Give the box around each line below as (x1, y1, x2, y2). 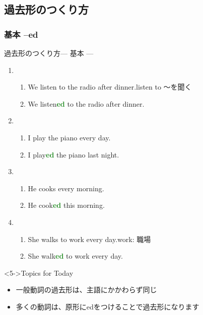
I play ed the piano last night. (28, 149, 119, 160)
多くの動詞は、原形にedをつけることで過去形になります (16, 301, 199, 311)
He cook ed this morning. (28, 200, 105, 210)
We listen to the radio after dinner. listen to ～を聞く (28, 82, 192, 92)
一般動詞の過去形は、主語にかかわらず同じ (16, 284, 157, 295)
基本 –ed (4, 28, 38, 40)
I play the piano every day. (28, 132, 111, 142)
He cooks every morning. (28, 183, 104, 193)
